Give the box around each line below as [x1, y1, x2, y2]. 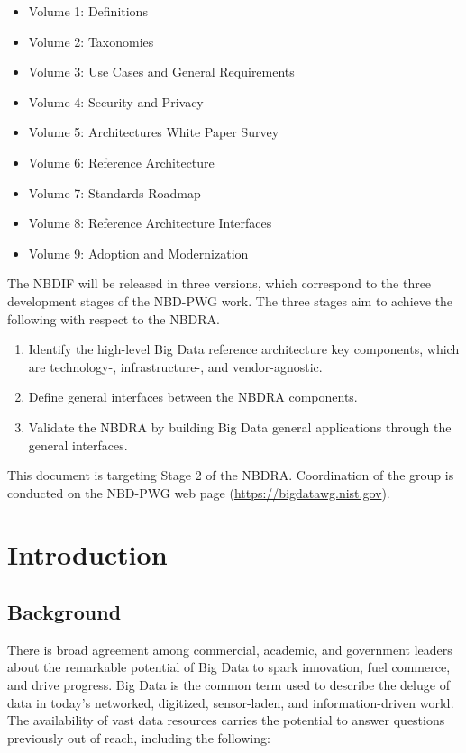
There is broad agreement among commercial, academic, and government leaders [7, 640, 452, 658]
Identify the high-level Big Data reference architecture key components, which [28, 340, 460, 358]
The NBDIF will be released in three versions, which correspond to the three [7, 274, 432, 293]
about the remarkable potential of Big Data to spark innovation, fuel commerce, [7, 658, 451, 676]
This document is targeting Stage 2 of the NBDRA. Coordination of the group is [7, 466, 454, 485]
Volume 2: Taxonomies [28, 32, 154, 50]
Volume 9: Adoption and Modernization [28, 243, 249, 262]
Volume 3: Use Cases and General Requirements [28, 62, 295, 81]
